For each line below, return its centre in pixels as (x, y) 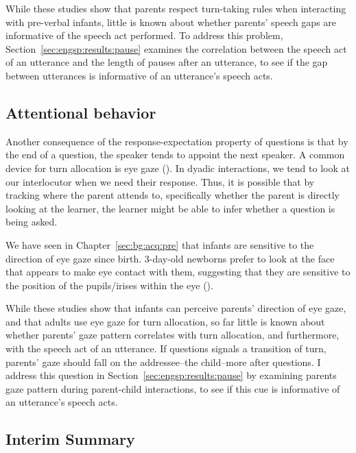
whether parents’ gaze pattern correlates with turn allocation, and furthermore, (173, 335)
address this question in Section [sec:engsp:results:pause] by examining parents (171, 375)
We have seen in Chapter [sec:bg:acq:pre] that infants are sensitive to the (160, 244)
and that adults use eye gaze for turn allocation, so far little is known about (165, 321)
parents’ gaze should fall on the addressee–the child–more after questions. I (163, 362)
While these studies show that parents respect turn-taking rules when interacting (176, 8)
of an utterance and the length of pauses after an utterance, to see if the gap (167, 62)
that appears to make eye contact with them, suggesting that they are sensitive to (178, 272)
